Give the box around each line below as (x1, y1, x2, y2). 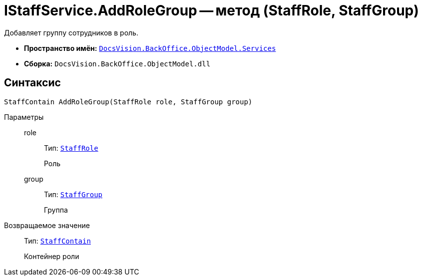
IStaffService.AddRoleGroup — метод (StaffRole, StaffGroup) (4, 2, 419, 19)
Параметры (4, 112, 44, 121)
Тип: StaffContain (24, 236, 91, 245)
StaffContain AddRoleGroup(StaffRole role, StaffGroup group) (4, 97, 253, 106)
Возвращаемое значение (4, 221, 90, 230)
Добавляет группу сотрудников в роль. (4, 28, 138, 37)
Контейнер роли (24, 252, 79, 261)
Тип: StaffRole (44, 143, 98, 152)
